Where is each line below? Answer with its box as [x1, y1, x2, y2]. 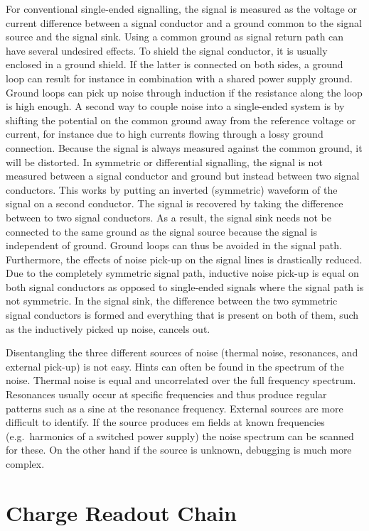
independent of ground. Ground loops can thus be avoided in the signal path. [6, 238, 342, 253]
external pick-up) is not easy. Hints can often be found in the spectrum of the [6, 358, 344, 373]
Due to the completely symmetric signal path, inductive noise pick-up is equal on [6, 265, 359, 280]
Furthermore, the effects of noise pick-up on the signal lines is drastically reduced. [6, 251, 363, 266]
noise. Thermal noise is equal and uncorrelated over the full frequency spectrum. [6, 373, 356, 388]
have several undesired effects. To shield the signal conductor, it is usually [6, 43, 328, 58]
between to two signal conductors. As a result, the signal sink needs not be [6, 209, 331, 224]
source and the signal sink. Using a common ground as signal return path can [6, 29, 344, 44]
